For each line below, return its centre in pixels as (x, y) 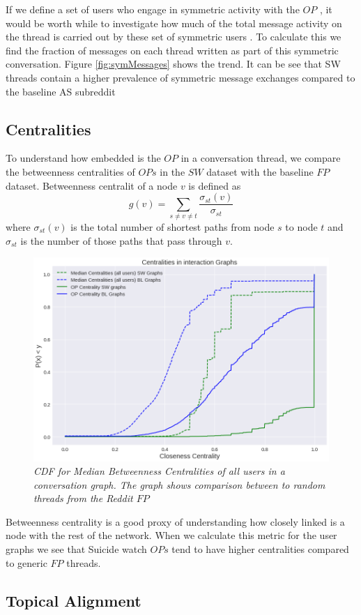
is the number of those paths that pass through (121, 240)
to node (301, 226)
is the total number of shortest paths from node (172, 226)
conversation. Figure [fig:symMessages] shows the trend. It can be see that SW (173, 64)
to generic (26, 562)
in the (172, 171)
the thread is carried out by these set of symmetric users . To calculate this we (174, 37)
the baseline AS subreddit (61, 91)
